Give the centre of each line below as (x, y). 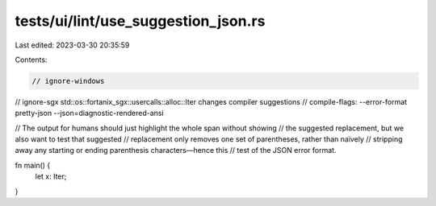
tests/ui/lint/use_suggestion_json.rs (140, 21)
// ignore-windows (68, 81)
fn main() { (33, 165)
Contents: (31, 60)
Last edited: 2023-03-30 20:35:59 (72, 45)
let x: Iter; (51, 176)
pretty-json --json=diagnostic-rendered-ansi (90, 113)
